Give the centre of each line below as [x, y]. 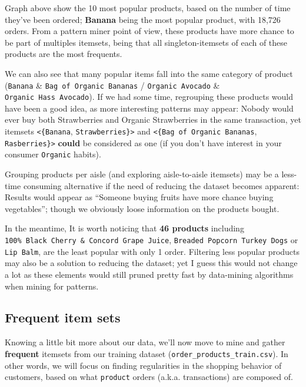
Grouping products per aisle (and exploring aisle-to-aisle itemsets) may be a [142, 174]
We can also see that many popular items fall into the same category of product [149, 73]
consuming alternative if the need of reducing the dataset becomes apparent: [161, 185]
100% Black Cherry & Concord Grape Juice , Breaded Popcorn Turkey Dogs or [152, 240]
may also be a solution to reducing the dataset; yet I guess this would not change [151, 263]
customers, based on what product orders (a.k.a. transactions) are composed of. [149, 377]
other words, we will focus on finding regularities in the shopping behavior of [143, 365]
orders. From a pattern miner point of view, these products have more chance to [149, 31]
